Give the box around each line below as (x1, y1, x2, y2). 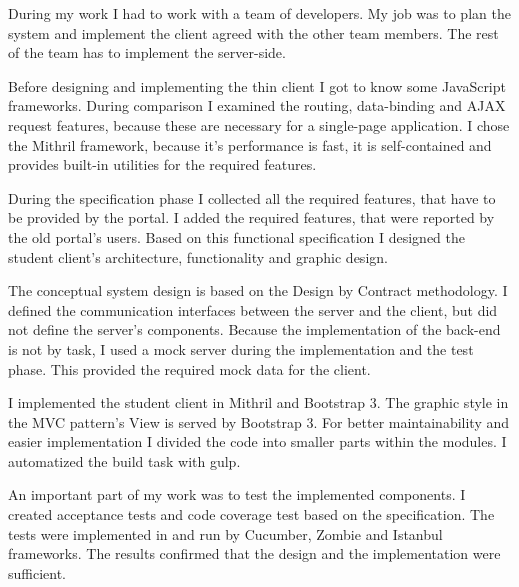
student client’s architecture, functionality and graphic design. (8, 246, 388, 267)
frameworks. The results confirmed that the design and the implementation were (8, 543, 501, 564)
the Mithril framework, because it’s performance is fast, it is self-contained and (8, 134, 492, 155)
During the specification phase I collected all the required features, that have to (8, 187, 496, 208)
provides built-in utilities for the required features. (8, 154, 317, 175)
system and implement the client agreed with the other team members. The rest (8, 22, 499, 43)
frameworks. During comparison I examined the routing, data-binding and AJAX (8, 95, 506, 116)
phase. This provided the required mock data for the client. (8, 358, 371, 379)
